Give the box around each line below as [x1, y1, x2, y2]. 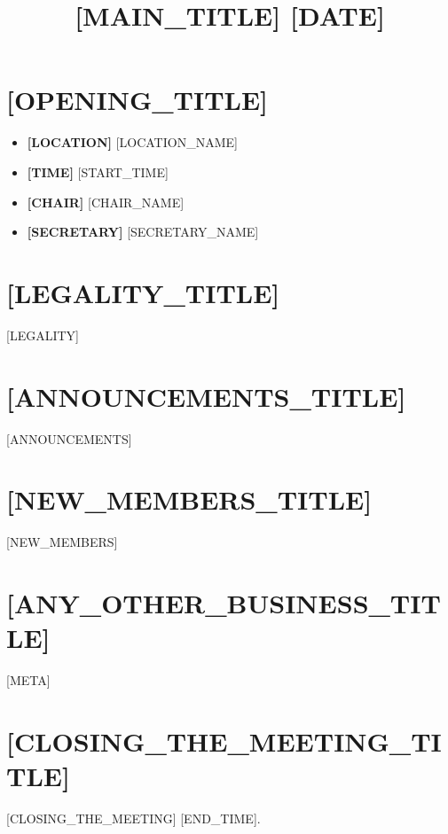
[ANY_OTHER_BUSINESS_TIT [6, 585, 441, 621]
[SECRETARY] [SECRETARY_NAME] [27, 222, 259, 241]
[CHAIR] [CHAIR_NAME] [27, 192, 185, 211]
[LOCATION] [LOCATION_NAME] [27, 133, 238, 152]
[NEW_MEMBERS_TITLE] [6, 481, 373, 518]
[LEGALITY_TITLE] [6, 274, 280, 310]
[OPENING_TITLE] [6, 82, 269, 118]
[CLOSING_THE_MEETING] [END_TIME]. [6, 809, 261, 828]
